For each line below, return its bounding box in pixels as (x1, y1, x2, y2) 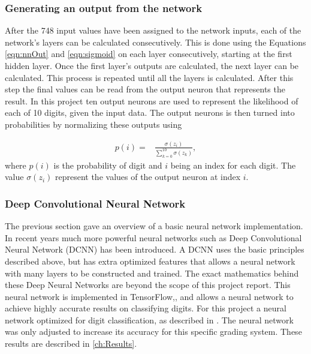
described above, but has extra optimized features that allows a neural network (5, 254, 295, 267)
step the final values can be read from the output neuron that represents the (5, 83, 285, 95)
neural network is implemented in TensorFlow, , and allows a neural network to (5, 290, 294, 302)
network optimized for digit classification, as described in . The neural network (5, 313, 294, 326)
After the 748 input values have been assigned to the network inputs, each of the (5, 24, 301, 37)
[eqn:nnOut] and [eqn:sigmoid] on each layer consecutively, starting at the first (5, 47, 292, 60)
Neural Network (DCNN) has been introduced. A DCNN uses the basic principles (5, 243, 304, 256)
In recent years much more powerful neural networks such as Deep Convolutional (5, 231, 302, 244)
